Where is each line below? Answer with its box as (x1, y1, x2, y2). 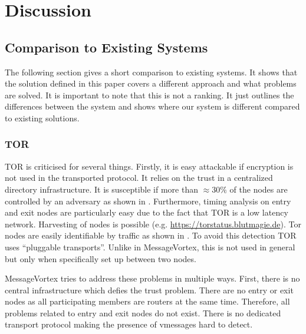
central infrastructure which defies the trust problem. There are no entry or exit (5, 283, 294, 296)
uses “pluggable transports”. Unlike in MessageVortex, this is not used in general (5, 240, 295, 253)
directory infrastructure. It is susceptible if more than (5, 183, 199, 195)
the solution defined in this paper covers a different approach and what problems (5, 77, 297, 90)
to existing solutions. (5, 111, 80, 124)
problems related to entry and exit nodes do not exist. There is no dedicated (5, 306, 281, 319)
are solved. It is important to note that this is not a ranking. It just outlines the (5, 88, 294, 101)
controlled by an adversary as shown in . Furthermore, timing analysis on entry (5, 194, 291, 207)
